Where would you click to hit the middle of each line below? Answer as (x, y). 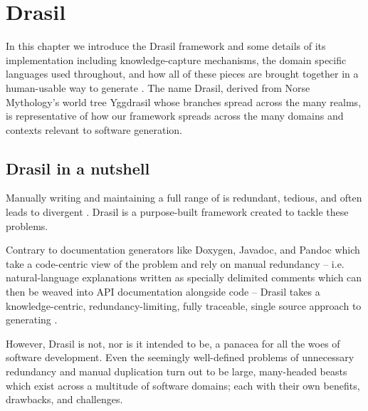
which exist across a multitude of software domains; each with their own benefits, (183, 385)
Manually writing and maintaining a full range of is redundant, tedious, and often (184, 198)
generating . (32, 319)
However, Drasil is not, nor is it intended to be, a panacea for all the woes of (173, 343)
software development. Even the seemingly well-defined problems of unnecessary (180, 357)
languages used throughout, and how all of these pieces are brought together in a (182, 74)
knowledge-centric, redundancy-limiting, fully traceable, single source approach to (184, 305)
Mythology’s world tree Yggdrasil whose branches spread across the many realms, (184, 102)
